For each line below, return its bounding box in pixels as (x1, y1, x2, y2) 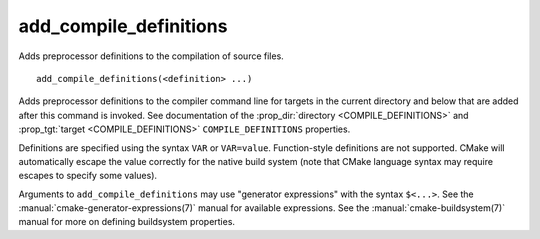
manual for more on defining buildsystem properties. (18, 216, 235, 228)
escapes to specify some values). (18, 170, 158, 182)
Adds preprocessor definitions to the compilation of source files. (18, 50, 284, 62)
